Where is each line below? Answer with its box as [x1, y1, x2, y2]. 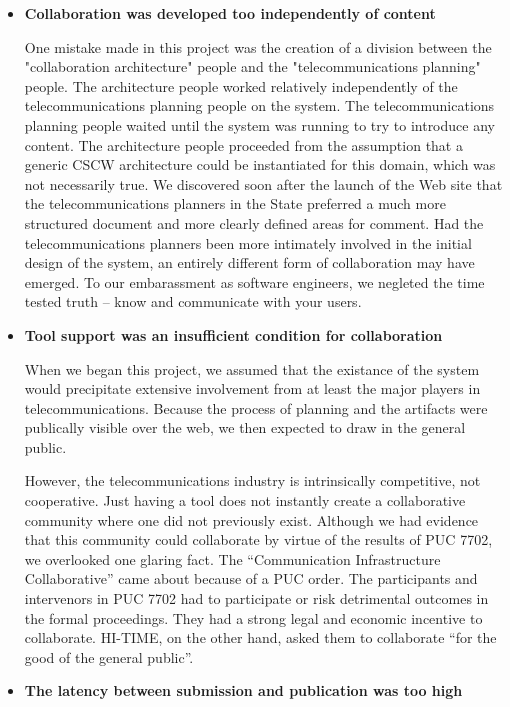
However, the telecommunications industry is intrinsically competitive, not [24, 470, 481, 491]
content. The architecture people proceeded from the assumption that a [24, 134, 463, 155]
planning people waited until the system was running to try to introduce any [24, 114, 495, 135]
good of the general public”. [24, 646, 194, 667]
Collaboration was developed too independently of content [24, 3, 436, 23]
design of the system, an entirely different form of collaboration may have [24, 252, 475, 273]
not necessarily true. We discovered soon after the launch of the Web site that [24, 173, 503, 194]
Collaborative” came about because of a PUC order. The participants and [24, 568, 478, 589]
